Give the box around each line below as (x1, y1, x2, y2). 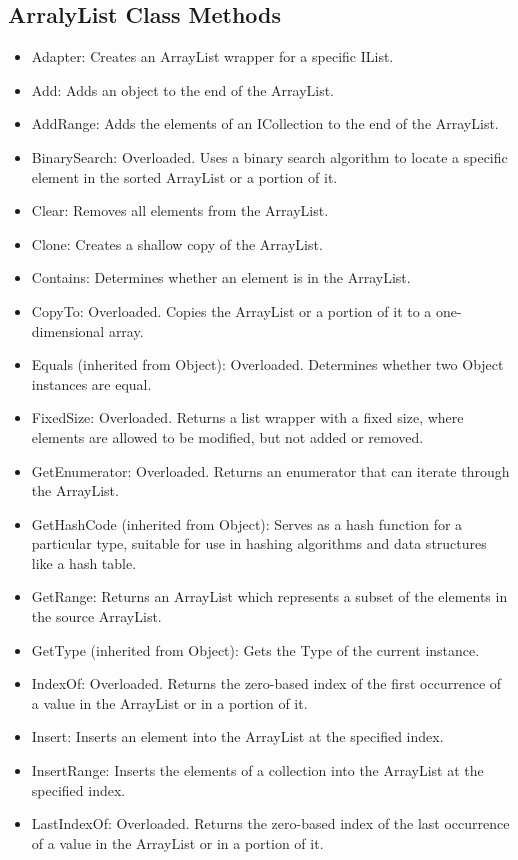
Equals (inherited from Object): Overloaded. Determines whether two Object (31, 354, 504, 375)
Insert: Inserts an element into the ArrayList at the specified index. (31, 726, 444, 747)
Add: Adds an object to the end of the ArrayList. (31, 79, 335, 100)
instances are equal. (31, 373, 152, 394)
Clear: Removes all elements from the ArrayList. (31, 200, 329, 221)
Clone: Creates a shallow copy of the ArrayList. (31, 233, 323, 254)
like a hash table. (31, 552, 137, 573)
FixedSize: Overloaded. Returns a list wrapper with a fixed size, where (31, 407, 464, 428)
